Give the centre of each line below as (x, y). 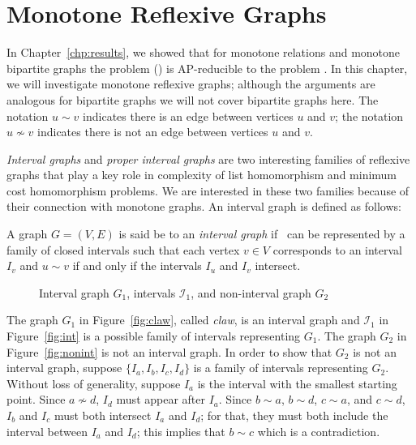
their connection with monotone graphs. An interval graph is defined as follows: (204, 206)
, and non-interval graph (251, 292)
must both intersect (103, 415)
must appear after (161, 399)
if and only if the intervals (137, 265)
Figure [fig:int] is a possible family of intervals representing (154, 336)
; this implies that (181, 431)
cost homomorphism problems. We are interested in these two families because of (208, 190)
